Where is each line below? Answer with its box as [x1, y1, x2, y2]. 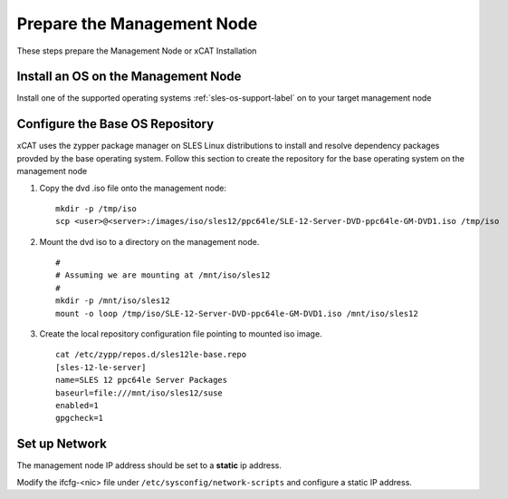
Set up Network [16, 436, 108, 452]
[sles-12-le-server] [55, 362, 147, 372]
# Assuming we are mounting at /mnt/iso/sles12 [55, 270, 271, 280]
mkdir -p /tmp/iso [55, 203, 138, 213]
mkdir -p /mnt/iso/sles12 [55, 296, 171, 306]
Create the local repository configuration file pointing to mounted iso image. [39, 328, 322, 339]
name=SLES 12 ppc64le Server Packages [55, 375, 228, 386]
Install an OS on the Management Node [16, 69, 242, 84]
